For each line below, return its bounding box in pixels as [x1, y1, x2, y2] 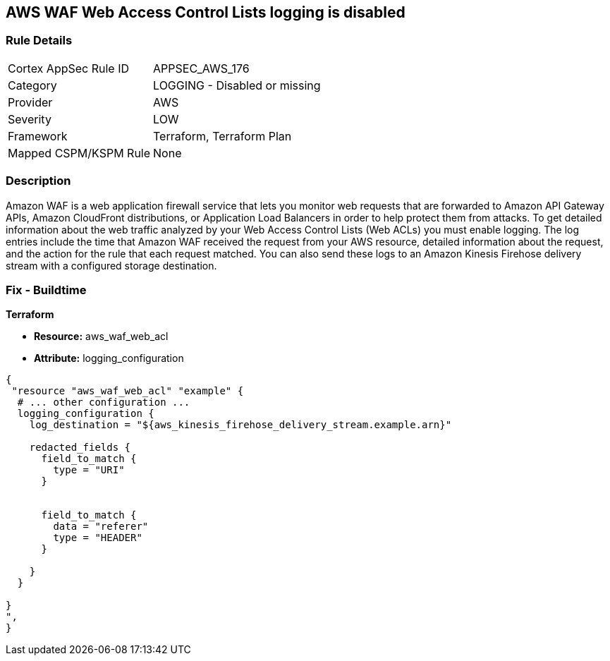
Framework [8, 128, 68, 143]
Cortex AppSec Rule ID [8, 61, 130, 75]
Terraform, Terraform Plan [153, 128, 292, 143]
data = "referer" [53, 521, 149, 533]
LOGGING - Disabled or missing [153, 78, 321, 92]
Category [8, 78, 57, 92]
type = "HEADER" [53, 532, 142, 544]
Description [6, 174, 71, 188]
